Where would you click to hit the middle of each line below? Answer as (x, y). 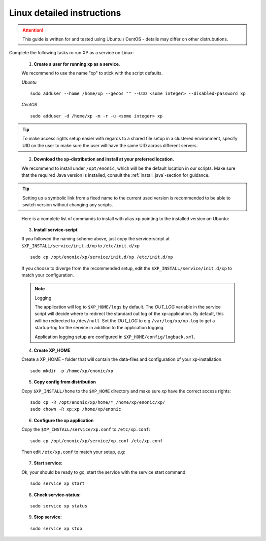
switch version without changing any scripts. (68, 205)
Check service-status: (57, 495)
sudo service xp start (58, 483)
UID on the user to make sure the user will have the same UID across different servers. (110, 145)
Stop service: (48, 517)
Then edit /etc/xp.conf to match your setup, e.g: (73, 452)
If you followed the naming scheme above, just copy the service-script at (96, 239)
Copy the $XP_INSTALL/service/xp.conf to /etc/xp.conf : (86, 429)
